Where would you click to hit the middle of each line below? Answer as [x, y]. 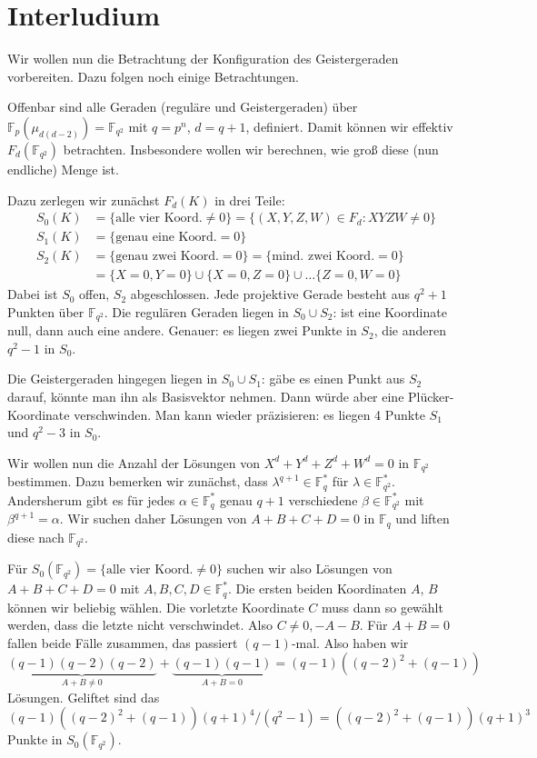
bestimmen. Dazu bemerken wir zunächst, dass [138, 481]
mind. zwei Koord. [323, 257]
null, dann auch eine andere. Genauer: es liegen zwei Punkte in [182, 330]
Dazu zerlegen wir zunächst [84, 199]
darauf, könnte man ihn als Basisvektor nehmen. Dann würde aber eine [206, 397]
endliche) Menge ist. [63, 169]
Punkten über [46, 311]
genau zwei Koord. [167, 257]
